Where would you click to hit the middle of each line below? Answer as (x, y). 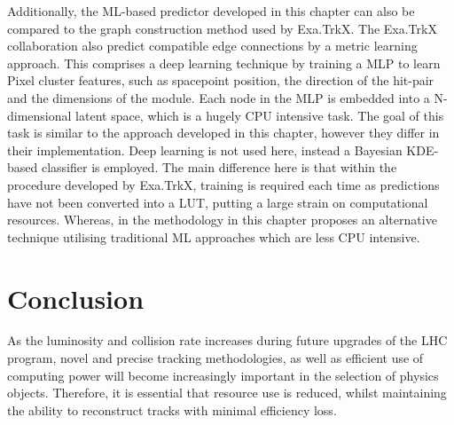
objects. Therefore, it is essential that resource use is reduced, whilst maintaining (227, 393)
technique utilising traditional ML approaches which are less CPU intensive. (214, 236)
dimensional (39, 115)
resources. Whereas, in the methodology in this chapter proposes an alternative (222, 220)
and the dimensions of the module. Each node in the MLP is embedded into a (219, 97)
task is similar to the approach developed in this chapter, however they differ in (223, 133)
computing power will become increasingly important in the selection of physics (223, 375)
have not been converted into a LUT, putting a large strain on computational (218, 202)
